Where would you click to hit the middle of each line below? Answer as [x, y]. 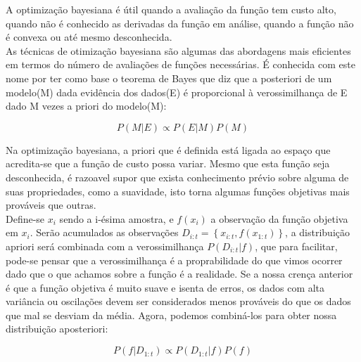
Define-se [25, 218]
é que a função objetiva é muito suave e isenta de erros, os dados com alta [165, 287]
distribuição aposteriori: [57, 329]
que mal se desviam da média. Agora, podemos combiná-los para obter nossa [171, 315]
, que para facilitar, [296, 246]
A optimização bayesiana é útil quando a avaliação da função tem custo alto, [171, 9]
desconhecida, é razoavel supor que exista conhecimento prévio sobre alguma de [177, 177]
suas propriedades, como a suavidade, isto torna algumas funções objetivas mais [178, 191]
